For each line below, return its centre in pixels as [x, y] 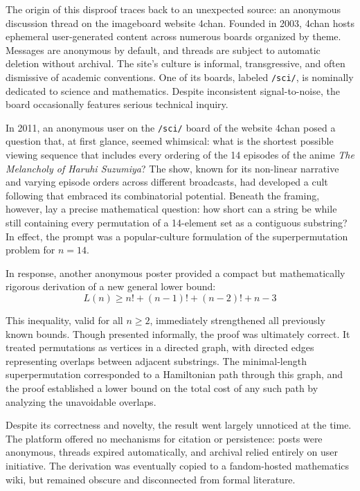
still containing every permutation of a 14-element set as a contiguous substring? [177, 223]
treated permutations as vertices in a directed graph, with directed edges [160, 347]
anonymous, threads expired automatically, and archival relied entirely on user [172, 452]
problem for [30, 250]
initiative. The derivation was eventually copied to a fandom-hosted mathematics [178, 465]
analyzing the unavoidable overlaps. [81, 401]
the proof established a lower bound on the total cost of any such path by [162, 387]
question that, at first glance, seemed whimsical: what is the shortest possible [170, 141]
